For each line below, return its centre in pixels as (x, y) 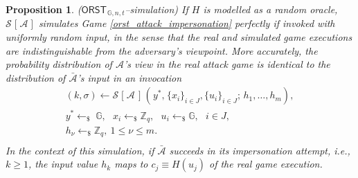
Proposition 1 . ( (44, 9)
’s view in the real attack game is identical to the (227, 64)
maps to (131, 164)
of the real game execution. (266, 164)
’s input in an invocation (129, 77)
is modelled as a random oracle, (270, 9)
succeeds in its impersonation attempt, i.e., (260, 150)
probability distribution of (59, 64)
